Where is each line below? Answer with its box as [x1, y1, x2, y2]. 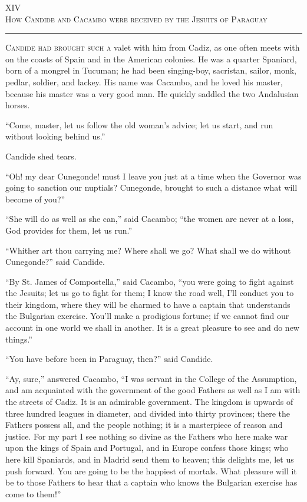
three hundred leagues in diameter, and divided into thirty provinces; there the [5, 407, 291, 419]
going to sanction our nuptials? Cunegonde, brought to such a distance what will [5, 181, 298, 194]
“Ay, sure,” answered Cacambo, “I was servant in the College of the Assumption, [5, 372, 297, 384]
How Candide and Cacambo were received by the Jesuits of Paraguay [5, 12, 268, 25]
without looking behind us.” [5, 130, 105, 142]
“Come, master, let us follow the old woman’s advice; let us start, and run [5, 118, 273, 131]
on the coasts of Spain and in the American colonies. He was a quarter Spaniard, [5, 52, 297, 65]
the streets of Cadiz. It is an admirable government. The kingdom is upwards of [5, 395, 293, 408]
